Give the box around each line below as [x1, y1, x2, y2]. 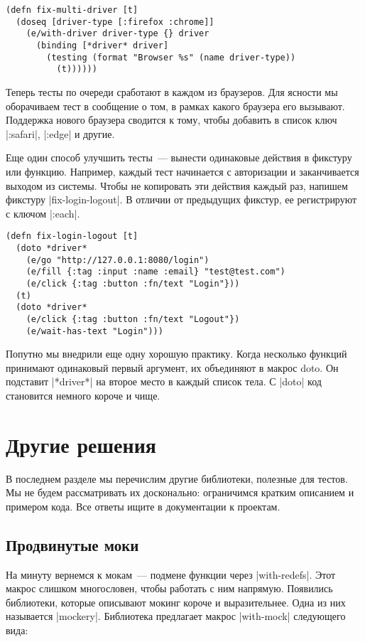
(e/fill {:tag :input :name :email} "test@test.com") [26, 267, 285, 277]
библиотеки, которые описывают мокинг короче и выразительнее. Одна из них [6, 594, 346, 609]
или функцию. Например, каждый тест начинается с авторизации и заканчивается [6, 164, 359, 178]
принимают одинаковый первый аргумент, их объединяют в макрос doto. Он [6, 360, 339, 375]
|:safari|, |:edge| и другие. [6, 126, 115, 141]
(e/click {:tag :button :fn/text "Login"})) [26, 278, 240, 289]
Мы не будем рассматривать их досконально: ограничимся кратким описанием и [6, 485, 354, 500]
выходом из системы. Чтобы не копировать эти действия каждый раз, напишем [6, 178, 348, 193]
